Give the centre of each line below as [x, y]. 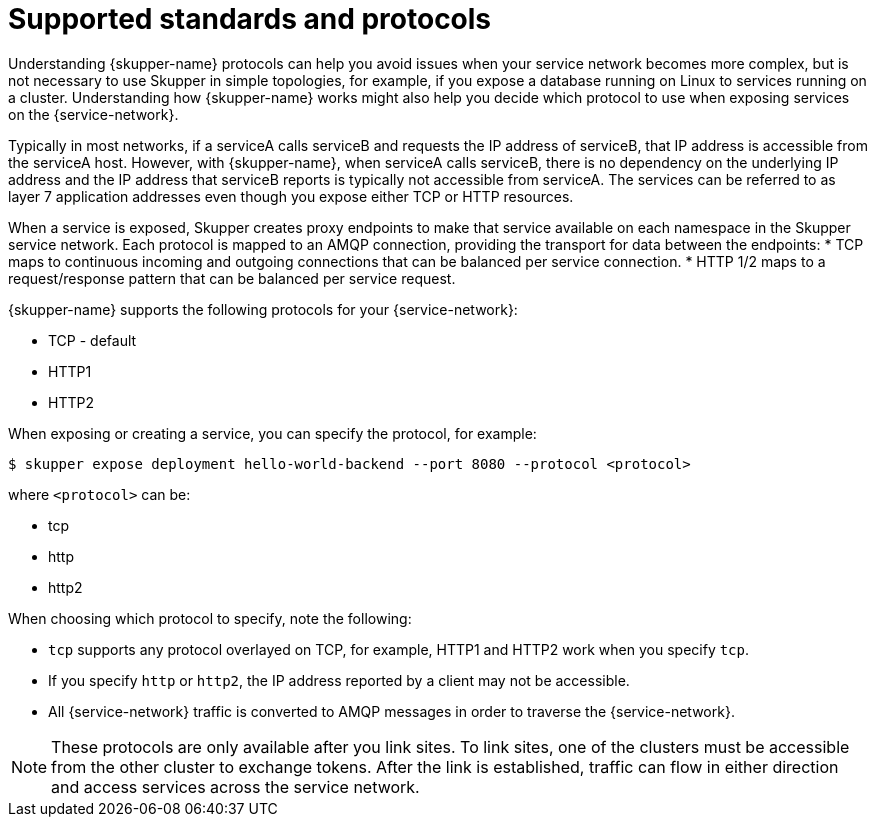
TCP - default [92, 340]
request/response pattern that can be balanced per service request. [232, 278]
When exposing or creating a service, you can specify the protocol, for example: [272, 433]
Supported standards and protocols [250, 19]
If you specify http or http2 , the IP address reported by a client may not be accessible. [339, 680]
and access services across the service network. [235, 786]
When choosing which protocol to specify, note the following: [210, 618]
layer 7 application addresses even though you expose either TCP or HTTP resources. [291, 196]
